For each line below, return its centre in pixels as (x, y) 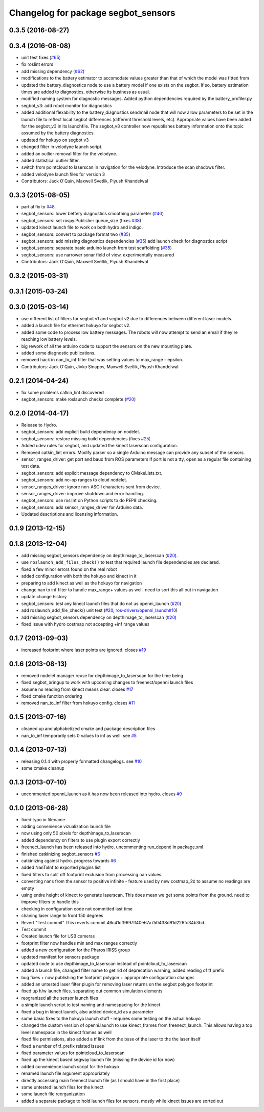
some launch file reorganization (53, 1094)
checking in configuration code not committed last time (77, 909)
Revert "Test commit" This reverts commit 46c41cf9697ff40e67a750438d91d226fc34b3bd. (113, 922)
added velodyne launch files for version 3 (63, 174)
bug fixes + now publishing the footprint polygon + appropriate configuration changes (108, 977)
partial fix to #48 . (39, 207)
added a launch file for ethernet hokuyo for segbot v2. (76, 326)
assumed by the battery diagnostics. (58, 133)
